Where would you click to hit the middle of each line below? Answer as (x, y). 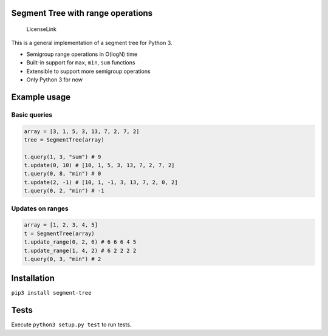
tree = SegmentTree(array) (64, 139)
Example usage (41, 97)
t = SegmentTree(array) (60, 233)
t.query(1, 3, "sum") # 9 (63, 157)
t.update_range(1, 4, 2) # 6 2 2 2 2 (80, 250)
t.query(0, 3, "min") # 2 (63, 259)
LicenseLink (42, 29)
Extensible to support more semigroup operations (89, 71)
